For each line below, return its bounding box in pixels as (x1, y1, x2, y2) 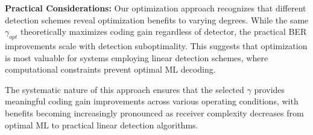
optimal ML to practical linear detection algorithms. (5, 118, 198, 131)
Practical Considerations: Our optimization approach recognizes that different (5, 2, 306, 14)
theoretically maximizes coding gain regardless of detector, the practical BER (20, 25, 307, 38)
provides (254, 83, 285, 95)
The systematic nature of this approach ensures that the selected (5, 83, 244, 95)
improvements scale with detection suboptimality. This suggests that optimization (5, 39, 308, 52)
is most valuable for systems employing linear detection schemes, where (5, 51, 268, 64)
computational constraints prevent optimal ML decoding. (5, 63, 216, 76)
